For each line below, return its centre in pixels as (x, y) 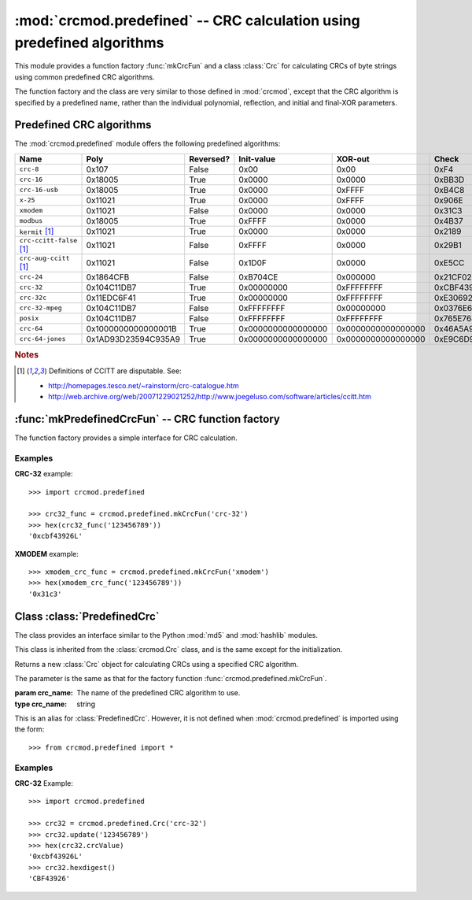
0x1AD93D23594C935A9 (133, 339)
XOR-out (353, 159)
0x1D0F (253, 263)
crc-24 (31, 277)
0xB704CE (258, 277)
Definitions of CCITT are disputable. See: (115, 371)
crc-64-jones (42, 339)
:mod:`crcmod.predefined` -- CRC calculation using (188, 20)
